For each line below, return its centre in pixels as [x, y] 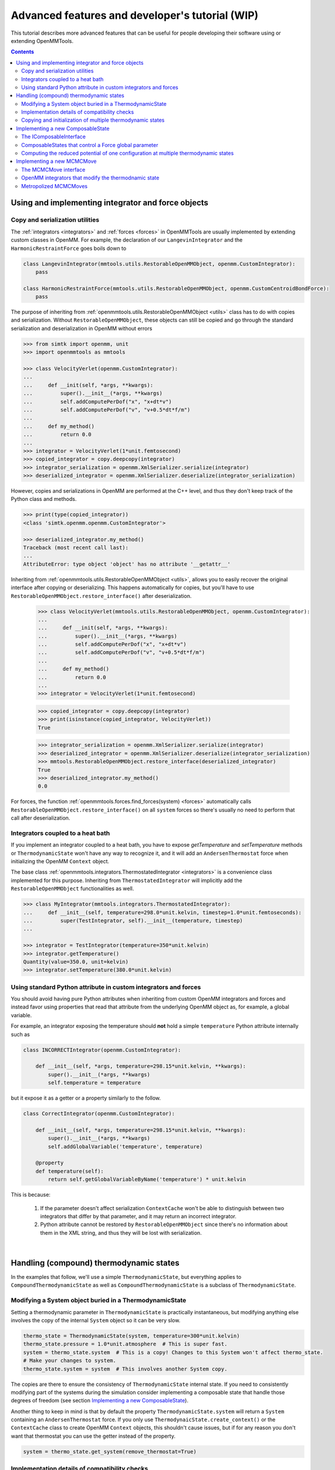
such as [21, 1034]
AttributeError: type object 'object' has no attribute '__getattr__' [127, 564]
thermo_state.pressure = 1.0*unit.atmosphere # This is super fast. [125, 1344]
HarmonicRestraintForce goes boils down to [69, 248]
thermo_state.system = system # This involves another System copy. [125, 1369]
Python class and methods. [44, 499]
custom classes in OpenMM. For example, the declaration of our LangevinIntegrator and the [127, 240]
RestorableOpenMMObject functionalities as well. [72, 888]
